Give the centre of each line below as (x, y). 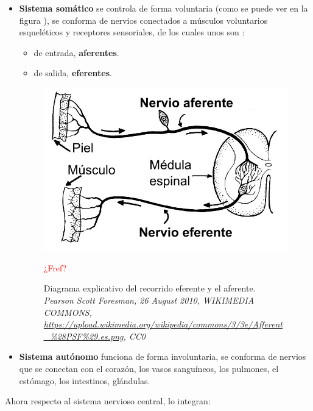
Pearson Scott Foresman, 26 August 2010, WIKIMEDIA (149, 300)
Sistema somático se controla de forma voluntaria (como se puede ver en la (164, 8)
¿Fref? (55, 267)
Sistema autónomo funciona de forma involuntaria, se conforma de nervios (163, 356)
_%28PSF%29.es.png (83, 336)
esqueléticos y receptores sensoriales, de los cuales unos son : (132, 32)
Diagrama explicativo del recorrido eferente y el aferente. (149, 288)
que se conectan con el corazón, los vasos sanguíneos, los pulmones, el (149, 368)
